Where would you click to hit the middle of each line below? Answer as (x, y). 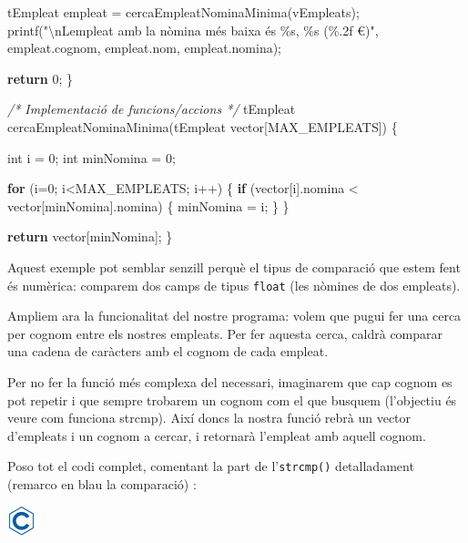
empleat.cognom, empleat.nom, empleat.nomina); (144, 48)
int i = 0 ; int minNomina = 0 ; (92, 157)
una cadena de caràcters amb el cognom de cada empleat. (168, 351)
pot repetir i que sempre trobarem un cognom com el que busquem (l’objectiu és (232, 400)
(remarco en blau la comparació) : (102, 484)
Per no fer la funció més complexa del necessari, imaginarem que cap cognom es (230, 381)
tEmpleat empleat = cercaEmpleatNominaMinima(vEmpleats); (183, 12)
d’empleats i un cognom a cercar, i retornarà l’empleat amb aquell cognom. (217, 435)
